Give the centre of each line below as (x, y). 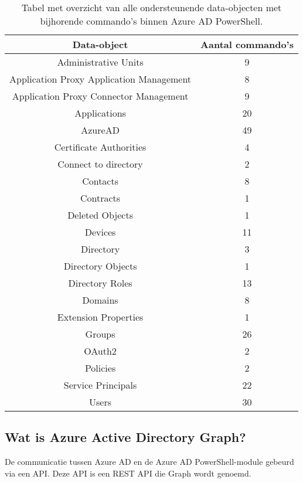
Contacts (100, 181)
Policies (100, 368)
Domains (100, 300)
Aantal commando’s (247, 44)
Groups (100, 334)
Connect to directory (100, 164)
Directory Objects (100, 266)
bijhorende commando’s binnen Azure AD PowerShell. (151, 21)
